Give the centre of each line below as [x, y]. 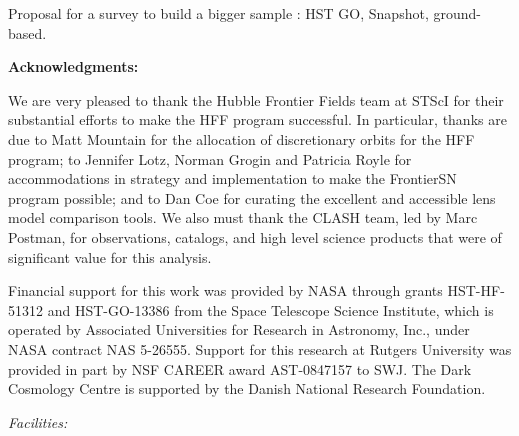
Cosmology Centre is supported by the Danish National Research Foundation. [247, 388]
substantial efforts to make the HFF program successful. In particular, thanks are [257, 119]
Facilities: [38, 421]
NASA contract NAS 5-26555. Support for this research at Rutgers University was [260, 348]
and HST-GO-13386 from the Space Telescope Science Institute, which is [270, 309]
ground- [457, 13]
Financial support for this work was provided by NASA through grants [225, 290]
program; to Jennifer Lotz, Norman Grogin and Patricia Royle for [210, 158]
